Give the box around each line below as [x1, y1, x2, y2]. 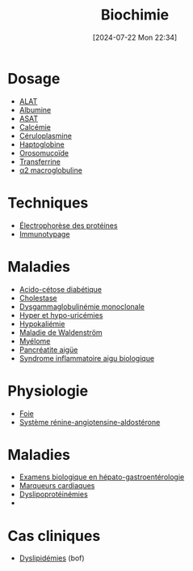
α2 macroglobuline [19, 165, 82, 175]
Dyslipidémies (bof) [19, 553, 86, 563]
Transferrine [19, 157, 61, 166]
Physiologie [7, 381, 89, 400]
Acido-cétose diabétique [19, 284, 103, 294]
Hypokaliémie [19, 319, 65, 328]
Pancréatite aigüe [19, 345, 78, 354]
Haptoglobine [19, 140, 65, 149]
